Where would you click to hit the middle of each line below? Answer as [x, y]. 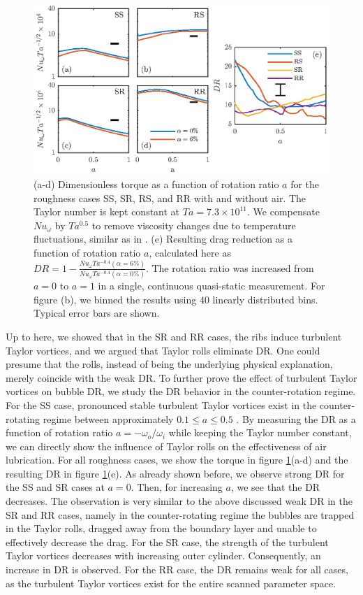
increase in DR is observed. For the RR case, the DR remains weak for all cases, [177, 569]
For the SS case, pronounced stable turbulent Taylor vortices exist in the [161, 404]
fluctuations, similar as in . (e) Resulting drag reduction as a [163, 239]
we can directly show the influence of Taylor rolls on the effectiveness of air [166, 446]
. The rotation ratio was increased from [230, 267]
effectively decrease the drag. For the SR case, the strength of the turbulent [167, 542]
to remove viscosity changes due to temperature [194, 225]
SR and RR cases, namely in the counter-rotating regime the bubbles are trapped [180, 514]
